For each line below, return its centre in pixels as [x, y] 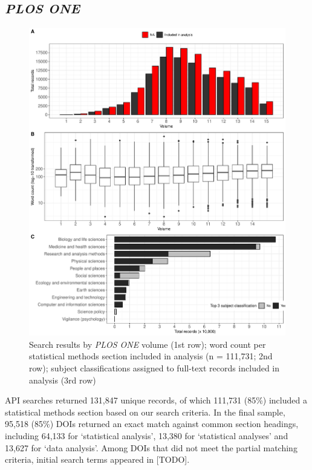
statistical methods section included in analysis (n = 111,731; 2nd [151, 356]
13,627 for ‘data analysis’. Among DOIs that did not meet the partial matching [151, 447]
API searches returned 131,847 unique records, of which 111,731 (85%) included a [156, 400]
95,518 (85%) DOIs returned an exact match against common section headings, [152, 424]
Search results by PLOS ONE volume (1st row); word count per [148, 344]
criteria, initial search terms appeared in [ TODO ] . [97, 459]
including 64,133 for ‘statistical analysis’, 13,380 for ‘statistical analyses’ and [147, 435]
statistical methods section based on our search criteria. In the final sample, [145, 412]
